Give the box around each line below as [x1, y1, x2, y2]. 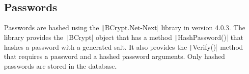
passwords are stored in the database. [4, 60, 117, 71]
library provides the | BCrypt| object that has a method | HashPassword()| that [4, 32, 244, 42]
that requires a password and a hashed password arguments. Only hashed [4, 51, 225, 61]
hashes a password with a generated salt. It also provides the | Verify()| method [4, 41, 243, 52]
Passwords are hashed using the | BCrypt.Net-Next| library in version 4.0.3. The [4, 22, 246, 33]
